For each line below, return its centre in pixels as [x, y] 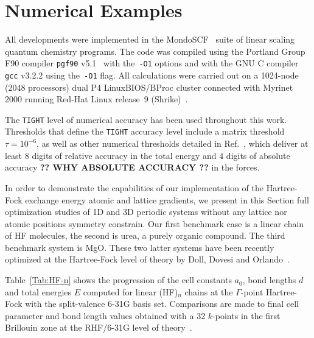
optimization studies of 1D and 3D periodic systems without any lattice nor [146, 212]
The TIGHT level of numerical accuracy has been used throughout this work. [146, 119]
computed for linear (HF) [131, 291]
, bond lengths [269, 280]
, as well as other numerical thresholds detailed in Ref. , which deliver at [173, 143]
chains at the [209, 291]
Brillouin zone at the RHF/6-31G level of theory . [99, 327]
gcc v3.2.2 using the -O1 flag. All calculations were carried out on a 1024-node [152, 75]
